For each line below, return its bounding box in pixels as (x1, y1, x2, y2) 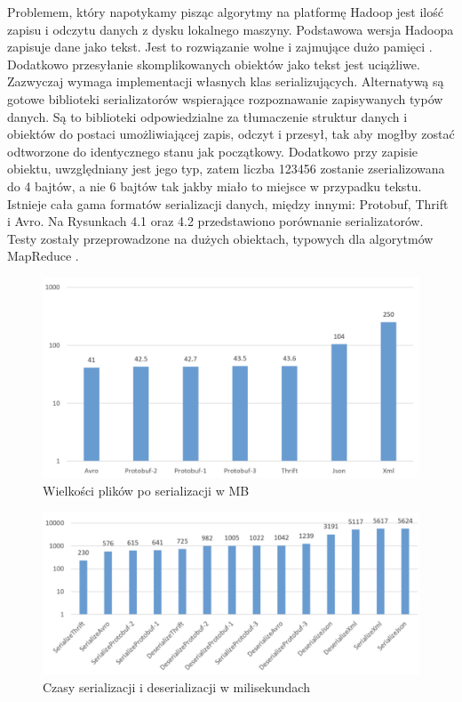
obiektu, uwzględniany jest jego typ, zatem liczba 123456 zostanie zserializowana (7, 159, 445, 178)
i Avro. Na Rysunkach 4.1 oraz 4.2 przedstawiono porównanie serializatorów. (7, 212, 424, 230)
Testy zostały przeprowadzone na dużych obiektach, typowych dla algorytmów (7, 229, 434, 247)
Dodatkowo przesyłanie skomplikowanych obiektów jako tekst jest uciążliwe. (7, 54, 420, 73)
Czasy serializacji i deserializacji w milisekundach (43, 677, 310, 696)
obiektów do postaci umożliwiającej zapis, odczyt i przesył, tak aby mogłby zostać (7, 125, 455, 143)
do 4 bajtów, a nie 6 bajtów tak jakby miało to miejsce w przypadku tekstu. (7, 176, 422, 195)
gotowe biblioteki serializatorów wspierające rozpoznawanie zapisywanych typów (7, 89, 443, 108)
